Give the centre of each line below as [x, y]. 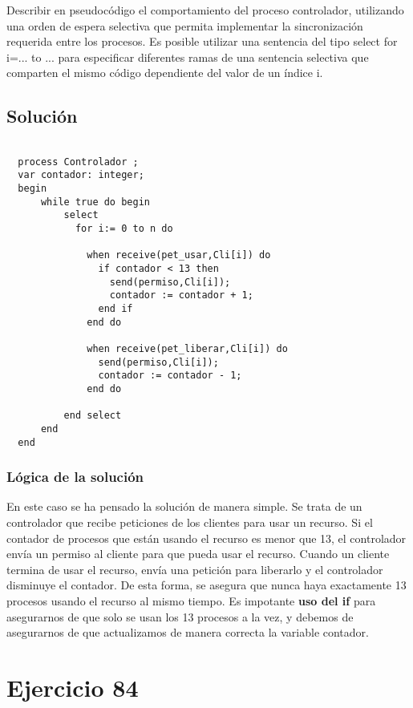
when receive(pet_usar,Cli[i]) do [179, 255]
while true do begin [95, 202]
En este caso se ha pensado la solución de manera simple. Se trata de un [184, 506]
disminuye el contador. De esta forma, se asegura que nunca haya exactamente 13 [206, 585]
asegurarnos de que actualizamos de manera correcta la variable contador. [188, 632]
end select [93, 416]
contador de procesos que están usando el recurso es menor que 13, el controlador [206, 538]
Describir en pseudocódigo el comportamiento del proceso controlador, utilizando [205, 10]
